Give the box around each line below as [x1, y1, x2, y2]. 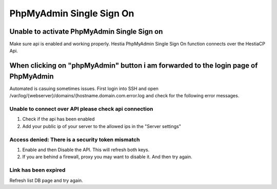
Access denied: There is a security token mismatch [9, 136, 141, 143]
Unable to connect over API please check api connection [9, 106, 153, 113]
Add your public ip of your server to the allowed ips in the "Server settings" [22, 123, 182, 129]
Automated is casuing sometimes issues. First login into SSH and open [9, 85, 159, 92]
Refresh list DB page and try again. [9, 177, 83, 183]
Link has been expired [9, 166, 66, 174]
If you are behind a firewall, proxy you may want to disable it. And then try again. [22, 154, 192, 160]
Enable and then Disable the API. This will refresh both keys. [22, 146, 150, 153]
